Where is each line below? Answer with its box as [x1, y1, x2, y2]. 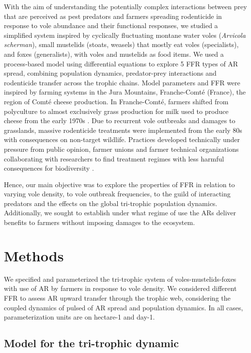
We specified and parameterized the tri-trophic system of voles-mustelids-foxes [4, 273, 236, 284]
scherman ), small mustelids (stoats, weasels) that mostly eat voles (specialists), [4, 39, 239, 49]
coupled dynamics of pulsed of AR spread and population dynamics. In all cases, [4, 302, 243, 312]
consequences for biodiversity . [4, 163, 94, 173]
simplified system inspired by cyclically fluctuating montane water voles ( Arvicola [4, 30, 246, 40]
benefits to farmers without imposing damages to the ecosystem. [4, 217, 195, 227]
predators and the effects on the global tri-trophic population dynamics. [4, 198, 218, 208]
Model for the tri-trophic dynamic [4, 336, 179, 351]
